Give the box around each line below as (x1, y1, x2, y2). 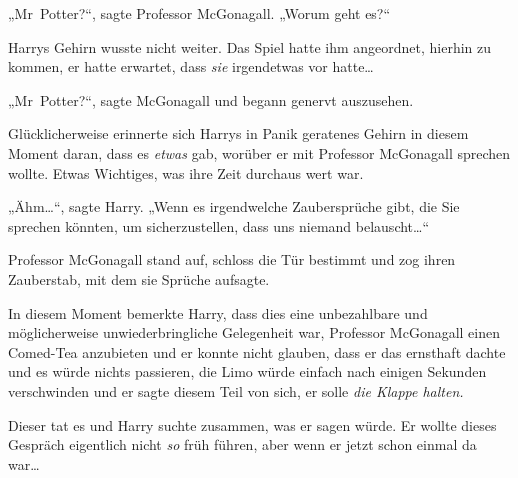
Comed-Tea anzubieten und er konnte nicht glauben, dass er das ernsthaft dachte (8, 341, 506, 362)
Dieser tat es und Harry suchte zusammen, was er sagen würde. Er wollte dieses (8, 414, 497, 435)
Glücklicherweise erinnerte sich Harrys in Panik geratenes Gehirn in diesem (8, 123, 469, 144)
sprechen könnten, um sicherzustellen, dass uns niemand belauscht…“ (8, 215, 430, 236)
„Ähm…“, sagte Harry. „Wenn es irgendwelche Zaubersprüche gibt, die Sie (8, 196, 460, 217)
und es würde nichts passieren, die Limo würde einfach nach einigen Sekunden (8, 361, 487, 382)
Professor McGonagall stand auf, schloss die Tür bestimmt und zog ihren (8, 249, 456, 270)
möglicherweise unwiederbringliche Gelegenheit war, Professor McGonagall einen (8, 322, 501, 343)
